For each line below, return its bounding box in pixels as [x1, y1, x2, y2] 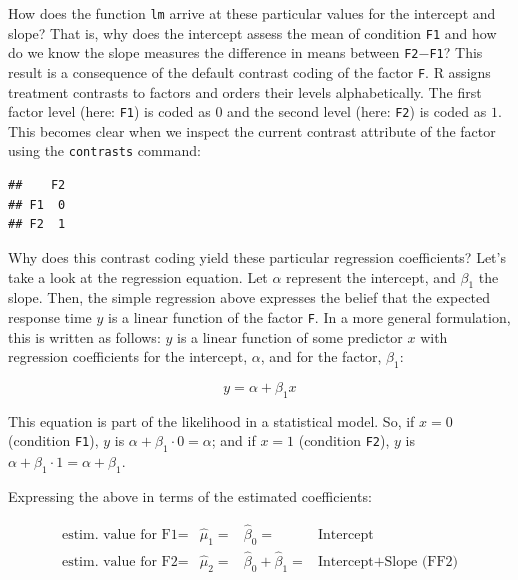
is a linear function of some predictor [176, 326, 403, 347]
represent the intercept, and [286, 266, 456, 287]
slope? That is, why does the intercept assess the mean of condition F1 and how [8, 22, 497, 43]
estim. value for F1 [61, 527, 178, 542]
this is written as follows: [8, 326, 161, 347]
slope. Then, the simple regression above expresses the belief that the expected [8, 287, 491, 308]
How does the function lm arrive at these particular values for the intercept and [8, 3, 496, 23]
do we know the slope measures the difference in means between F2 [8, 42, 419, 63]
